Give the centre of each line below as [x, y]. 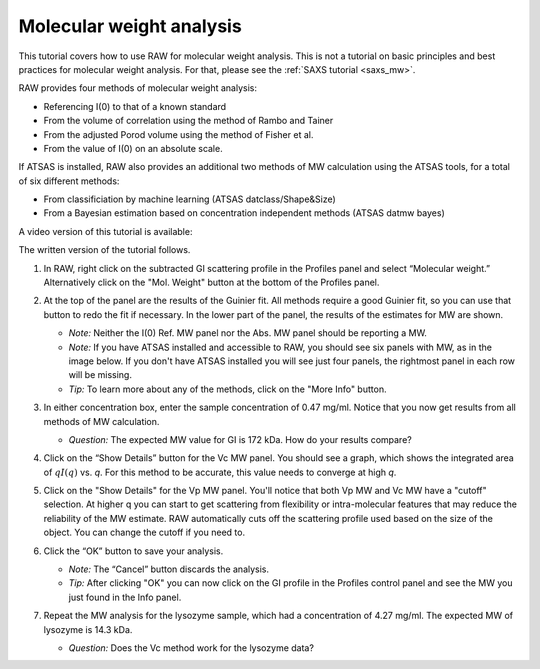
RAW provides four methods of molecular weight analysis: [138, 88]
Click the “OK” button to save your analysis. [133, 551]
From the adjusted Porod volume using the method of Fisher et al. [178, 134]
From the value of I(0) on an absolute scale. [133, 148]
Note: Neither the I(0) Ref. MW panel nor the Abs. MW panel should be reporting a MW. [247, 333]
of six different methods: [69, 181]
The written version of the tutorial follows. [104, 250]
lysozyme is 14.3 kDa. [88, 629]
